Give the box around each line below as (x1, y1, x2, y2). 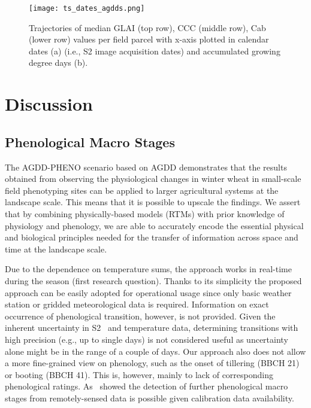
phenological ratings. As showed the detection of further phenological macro (5, 380, 288, 392)
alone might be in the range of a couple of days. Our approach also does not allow (5, 345, 306, 357)
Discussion (5, 92, 93, 116)
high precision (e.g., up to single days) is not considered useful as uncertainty (5, 333, 288, 345)
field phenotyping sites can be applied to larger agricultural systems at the (5, 184, 279, 196)
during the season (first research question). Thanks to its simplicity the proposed (5, 274, 302, 287)
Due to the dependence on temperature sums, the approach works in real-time (5, 263, 292, 275)
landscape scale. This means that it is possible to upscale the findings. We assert (5, 196, 301, 208)
